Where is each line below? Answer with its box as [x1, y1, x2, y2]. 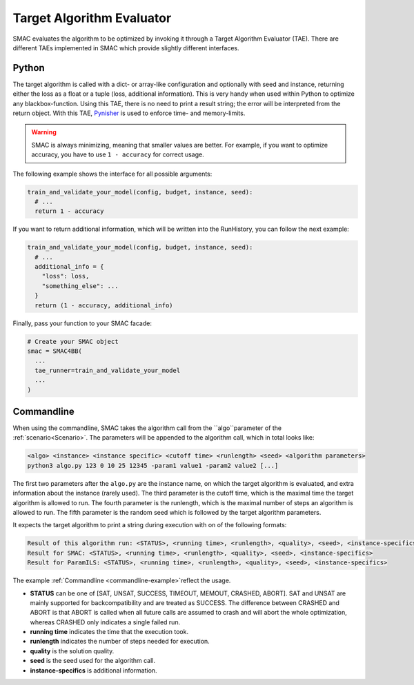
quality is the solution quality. [30, 646, 115, 655]
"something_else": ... [41, 282, 119, 289]
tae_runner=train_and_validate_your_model [34, 366, 181, 374]
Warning [31, 128, 57, 136]
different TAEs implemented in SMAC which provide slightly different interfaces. [12, 43, 239, 52]
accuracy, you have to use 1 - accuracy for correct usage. [31, 150, 204, 159]
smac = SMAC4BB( [27, 347, 83, 355]
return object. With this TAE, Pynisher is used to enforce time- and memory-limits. [12, 109, 246, 117]
